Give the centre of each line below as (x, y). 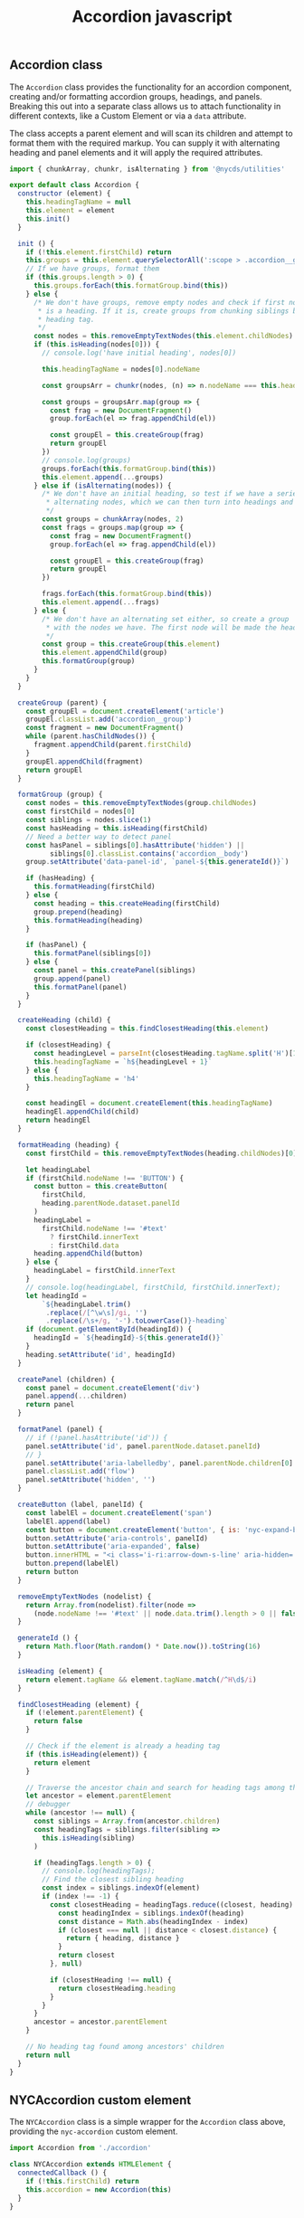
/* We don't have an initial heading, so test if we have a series (171, 494)
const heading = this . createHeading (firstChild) (127, 903)
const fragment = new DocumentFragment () (104, 728)
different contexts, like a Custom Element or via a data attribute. (128, 116)
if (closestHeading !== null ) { (110, 1980)
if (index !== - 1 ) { (81, 1897)
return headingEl (58, 1120)
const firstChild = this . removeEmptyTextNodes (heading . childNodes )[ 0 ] (161, 1153)
